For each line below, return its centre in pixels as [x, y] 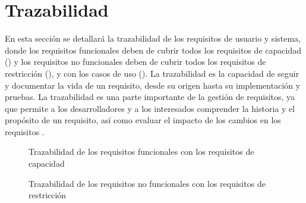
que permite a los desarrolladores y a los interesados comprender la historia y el [150, 108]
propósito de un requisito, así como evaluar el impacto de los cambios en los [143, 120]
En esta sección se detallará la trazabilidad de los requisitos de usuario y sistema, [153, 38]
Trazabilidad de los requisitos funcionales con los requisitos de [141, 152]
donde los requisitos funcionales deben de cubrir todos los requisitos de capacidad [153, 50]
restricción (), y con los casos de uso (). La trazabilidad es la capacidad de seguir [152, 73]
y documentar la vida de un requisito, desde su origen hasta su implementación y [153, 85]
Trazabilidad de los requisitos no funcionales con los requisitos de [147, 183]
